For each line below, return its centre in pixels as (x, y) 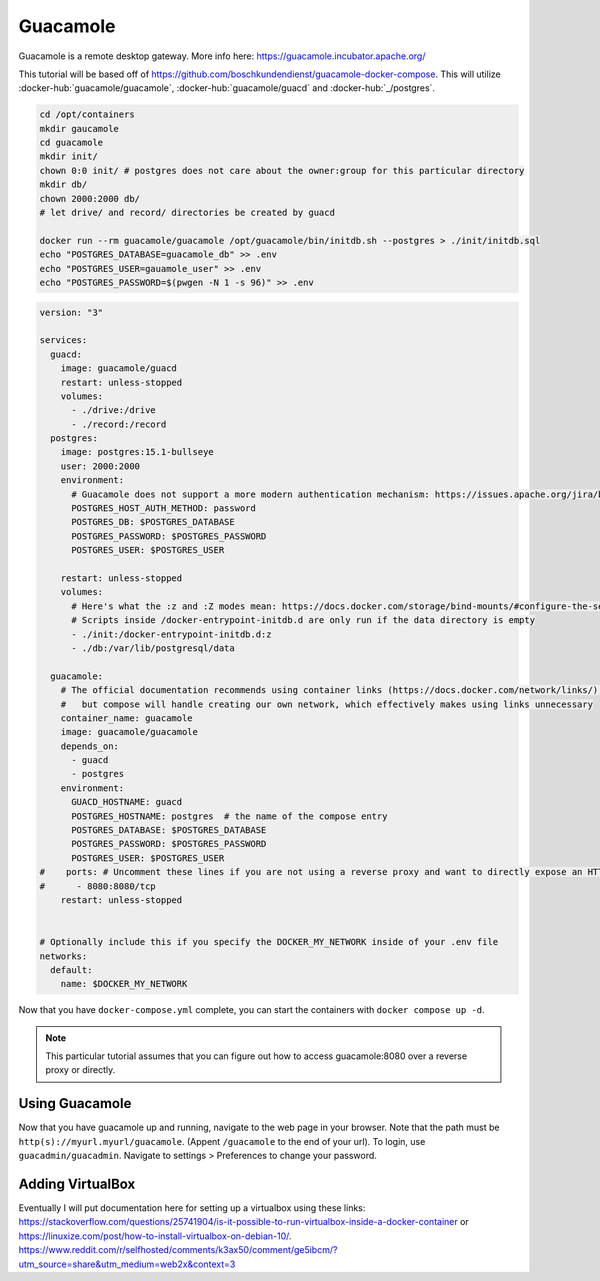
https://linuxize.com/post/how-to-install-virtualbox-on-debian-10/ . (155, 1236)
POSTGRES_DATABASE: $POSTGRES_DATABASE (169, 830)
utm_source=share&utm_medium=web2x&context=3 (127, 1264)
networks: (63, 956)
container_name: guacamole (127, 718)
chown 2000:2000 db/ (89, 198)
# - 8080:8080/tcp (98, 886)
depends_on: (90, 746)
